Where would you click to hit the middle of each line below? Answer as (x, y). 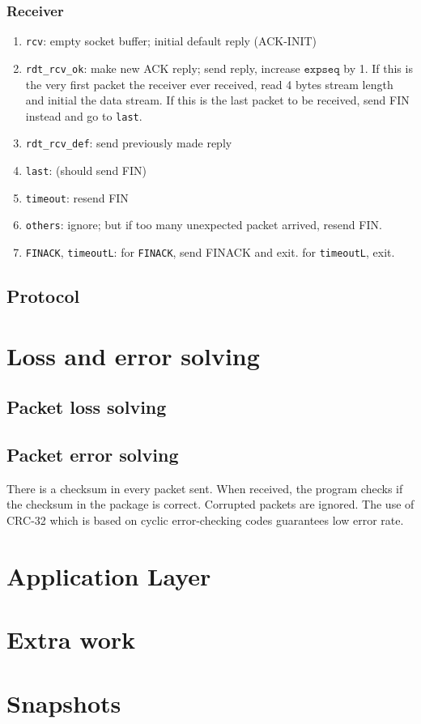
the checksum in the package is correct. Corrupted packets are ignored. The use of (210, 504)
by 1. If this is (378, 68)
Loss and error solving (133, 355)
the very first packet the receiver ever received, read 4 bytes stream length (209, 84)
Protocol (43, 296)
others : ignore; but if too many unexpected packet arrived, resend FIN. (204, 225)
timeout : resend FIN (77, 197)
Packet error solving (93, 454)
